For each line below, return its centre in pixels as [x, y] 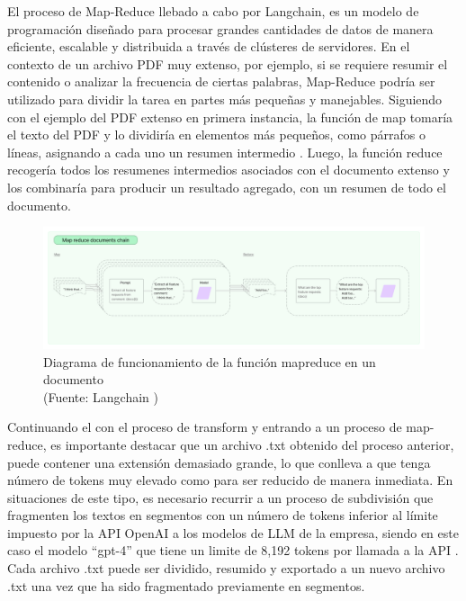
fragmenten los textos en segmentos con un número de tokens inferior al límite [223, 515]
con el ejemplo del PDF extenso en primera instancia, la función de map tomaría [230, 117]
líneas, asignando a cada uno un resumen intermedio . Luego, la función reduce [225, 152]
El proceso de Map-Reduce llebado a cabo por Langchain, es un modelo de [213, 11]
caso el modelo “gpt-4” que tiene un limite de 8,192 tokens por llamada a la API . [233, 550]
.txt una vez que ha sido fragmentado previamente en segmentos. [186, 585]
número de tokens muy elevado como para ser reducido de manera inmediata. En [230, 480]
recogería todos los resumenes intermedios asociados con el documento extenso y [229, 170]
